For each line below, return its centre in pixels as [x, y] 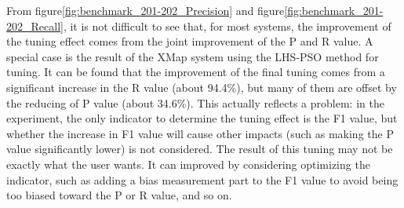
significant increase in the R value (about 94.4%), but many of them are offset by [202, 87]
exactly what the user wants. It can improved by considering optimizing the [188, 164]
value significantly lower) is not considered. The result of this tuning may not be [200, 149]
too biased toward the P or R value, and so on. [119, 195]
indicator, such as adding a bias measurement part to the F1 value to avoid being [202, 179]
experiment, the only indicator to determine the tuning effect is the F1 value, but [202, 118]
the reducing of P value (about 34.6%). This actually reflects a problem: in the [195, 102]
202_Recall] [35, 26]
